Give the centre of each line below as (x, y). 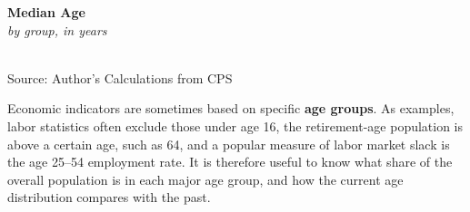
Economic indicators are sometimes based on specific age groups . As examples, (231, 108)
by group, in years (57, 29)
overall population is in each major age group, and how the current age (205, 179)
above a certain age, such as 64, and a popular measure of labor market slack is (229, 144)
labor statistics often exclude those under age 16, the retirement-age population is (235, 125)
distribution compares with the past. (109, 197)
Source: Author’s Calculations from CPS (120, 77)
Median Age (46, 12)
